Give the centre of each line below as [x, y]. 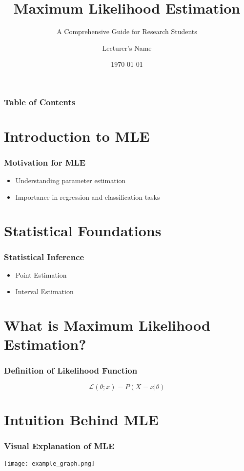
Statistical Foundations [83, 230]
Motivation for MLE [45, 162]
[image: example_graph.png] [50, 463]
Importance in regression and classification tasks [88, 197]
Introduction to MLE [77, 136]
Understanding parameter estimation [71, 180]
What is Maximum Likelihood [107, 325]
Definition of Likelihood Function [71, 370]
